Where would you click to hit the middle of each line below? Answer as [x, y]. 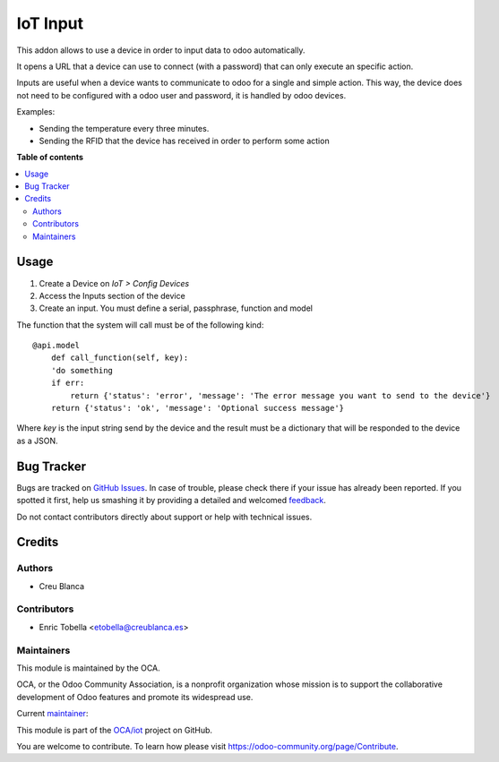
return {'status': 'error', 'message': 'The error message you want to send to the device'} [280, 395]
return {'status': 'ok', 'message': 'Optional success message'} [198, 408]
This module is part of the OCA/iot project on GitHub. [115, 730]
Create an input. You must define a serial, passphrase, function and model [176, 308]
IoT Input [50, 23]
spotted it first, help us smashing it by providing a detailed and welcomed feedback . [172, 501]
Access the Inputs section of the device [112, 295]
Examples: [36, 112]
